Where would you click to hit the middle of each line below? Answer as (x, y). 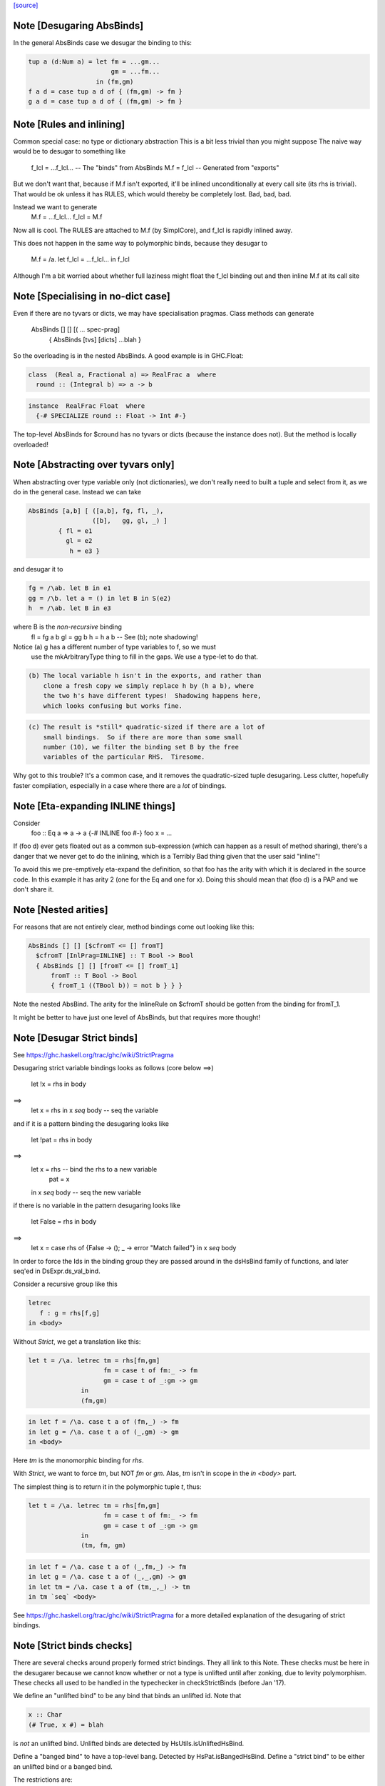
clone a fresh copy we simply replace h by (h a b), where (149, 685)
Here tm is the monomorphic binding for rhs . (78, 1460)
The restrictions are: (43, 1780)
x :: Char (45, 1715)
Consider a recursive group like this (65, 1284)
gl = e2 (79, 541)
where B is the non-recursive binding (68, 627)
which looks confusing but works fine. (113, 706)
